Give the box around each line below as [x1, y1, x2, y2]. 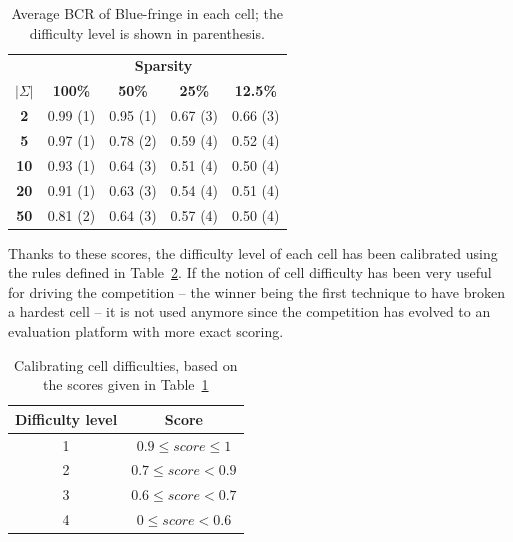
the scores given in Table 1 [43, 374, 209, 395]
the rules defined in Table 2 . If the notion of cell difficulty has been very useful [8, 262, 492, 283]
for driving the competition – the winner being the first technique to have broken [8, 281, 505, 302]
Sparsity [134, 55, 193, 76]
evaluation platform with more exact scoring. [8, 320, 284, 341]
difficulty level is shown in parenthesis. [29, 22, 265, 43]
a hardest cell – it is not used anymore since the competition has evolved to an [8, 301, 491, 322]
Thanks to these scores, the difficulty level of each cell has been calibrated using [8, 242, 498, 263]
